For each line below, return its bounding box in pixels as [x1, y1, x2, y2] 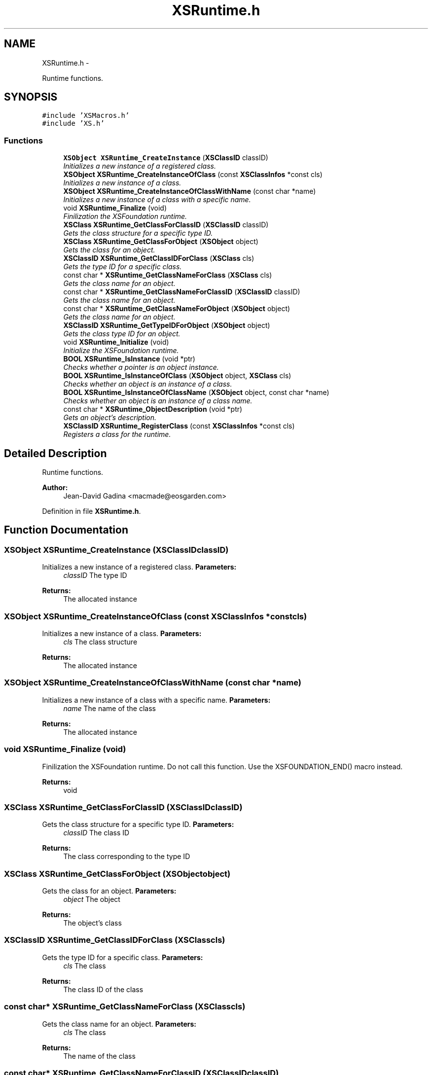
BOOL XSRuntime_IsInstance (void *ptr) [63, 355, 195, 363]
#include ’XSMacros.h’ [42, 111, 130, 120]
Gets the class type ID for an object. [63, 329, 180, 338]
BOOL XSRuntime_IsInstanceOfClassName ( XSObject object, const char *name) [63, 388, 329, 397]
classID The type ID [63, 571, 127, 580]
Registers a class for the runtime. [63, 430, 171, 439]
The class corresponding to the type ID [63, 852, 190, 861]
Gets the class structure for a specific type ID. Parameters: [42, 820, 234, 829]
